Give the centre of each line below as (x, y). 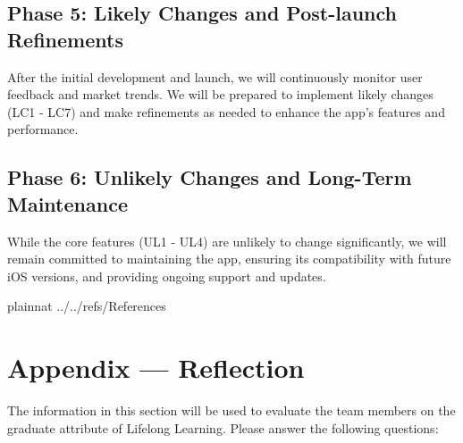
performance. (43, 129)
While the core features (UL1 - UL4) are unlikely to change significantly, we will (227, 241)
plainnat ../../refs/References (87, 306)
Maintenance (67, 203)
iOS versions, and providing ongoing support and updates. (167, 276)
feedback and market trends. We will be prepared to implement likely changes (220, 94)
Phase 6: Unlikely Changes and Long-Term (210, 177)
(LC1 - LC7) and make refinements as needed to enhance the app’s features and (226, 111)
